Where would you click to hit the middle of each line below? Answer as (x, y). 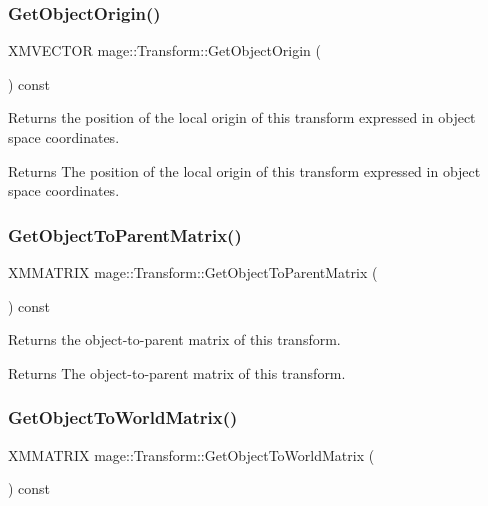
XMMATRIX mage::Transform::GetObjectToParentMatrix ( (193, 272)
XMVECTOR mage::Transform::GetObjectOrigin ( (164, 50)
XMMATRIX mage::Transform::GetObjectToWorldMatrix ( (191, 454)
